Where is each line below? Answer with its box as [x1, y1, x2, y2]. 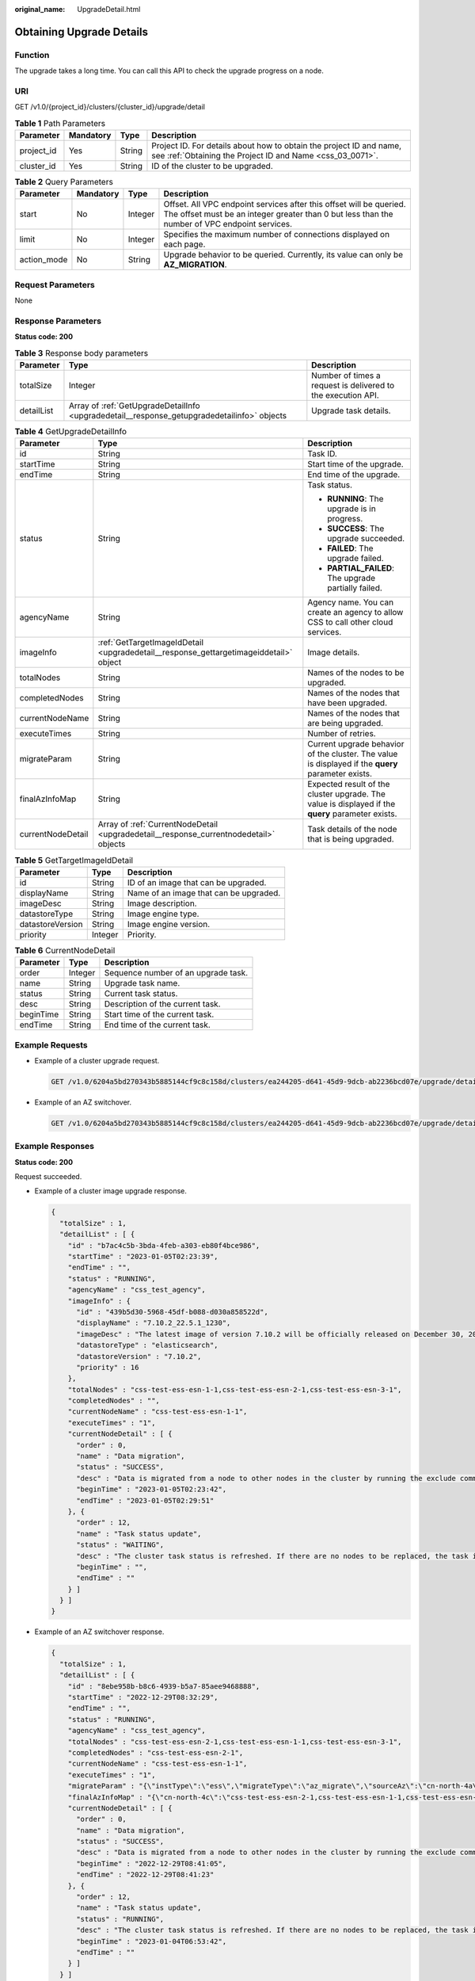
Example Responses [14, 1141, 95, 1152]
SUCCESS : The [327, 523, 385, 534]
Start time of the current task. [104, 1009, 215, 1020]
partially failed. [327, 582, 383, 594]
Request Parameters [14, 279, 95, 290]
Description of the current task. [104, 998, 221, 1010]
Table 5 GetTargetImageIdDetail [14, 854, 134, 865]
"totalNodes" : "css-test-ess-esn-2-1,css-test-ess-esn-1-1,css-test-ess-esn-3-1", [67, 1737, 402, 1746]
